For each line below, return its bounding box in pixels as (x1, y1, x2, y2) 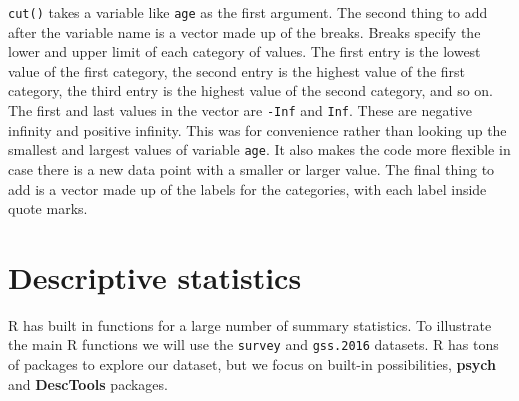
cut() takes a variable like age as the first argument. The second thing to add (8, 2, 488, 22)
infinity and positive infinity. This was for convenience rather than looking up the (8, 119, 507, 140)
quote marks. (8, 198, 88, 219)
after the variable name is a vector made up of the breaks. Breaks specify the (8, 21, 481, 42)
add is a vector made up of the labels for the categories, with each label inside (8, 178, 487, 199)
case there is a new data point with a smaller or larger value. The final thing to (8, 158, 495, 179)
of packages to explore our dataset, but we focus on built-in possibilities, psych (8, 354, 496, 375)
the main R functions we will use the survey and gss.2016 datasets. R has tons (8, 334, 499, 355)
